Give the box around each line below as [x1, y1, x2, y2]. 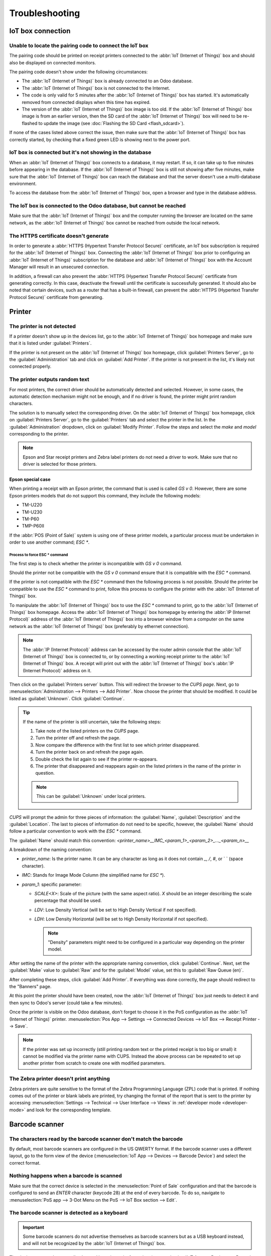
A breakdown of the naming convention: [9, 847, 92, 853]
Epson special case [9, 476, 51, 482]
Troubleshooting [9, 8, 80, 19]
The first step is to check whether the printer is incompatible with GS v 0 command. [9, 560, 183, 566]
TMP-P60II [22, 523, 45, 529]
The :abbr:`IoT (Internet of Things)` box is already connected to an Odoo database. [22, 78, 193, 84]
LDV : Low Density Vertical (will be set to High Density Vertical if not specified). [34, 907, 197, 913]
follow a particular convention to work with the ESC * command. [9, 828, 142, 834]
